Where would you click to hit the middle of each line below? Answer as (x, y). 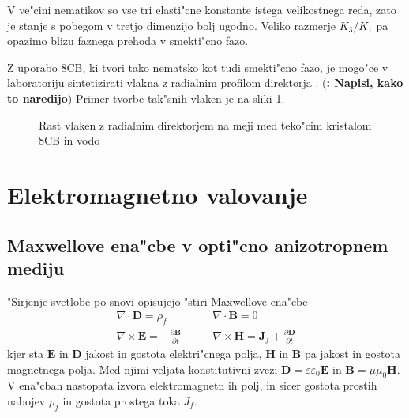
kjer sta (26, 353)
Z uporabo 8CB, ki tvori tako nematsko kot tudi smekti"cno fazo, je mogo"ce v (198, 67)
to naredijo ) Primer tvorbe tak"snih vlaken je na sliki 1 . (146, 98)
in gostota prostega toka (121, 400)
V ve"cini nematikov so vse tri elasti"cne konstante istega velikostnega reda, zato (202, 9)
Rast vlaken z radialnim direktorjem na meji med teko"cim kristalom (205, 124)
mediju (36, 267)
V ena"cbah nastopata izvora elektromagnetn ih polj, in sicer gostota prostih (192, 385)
